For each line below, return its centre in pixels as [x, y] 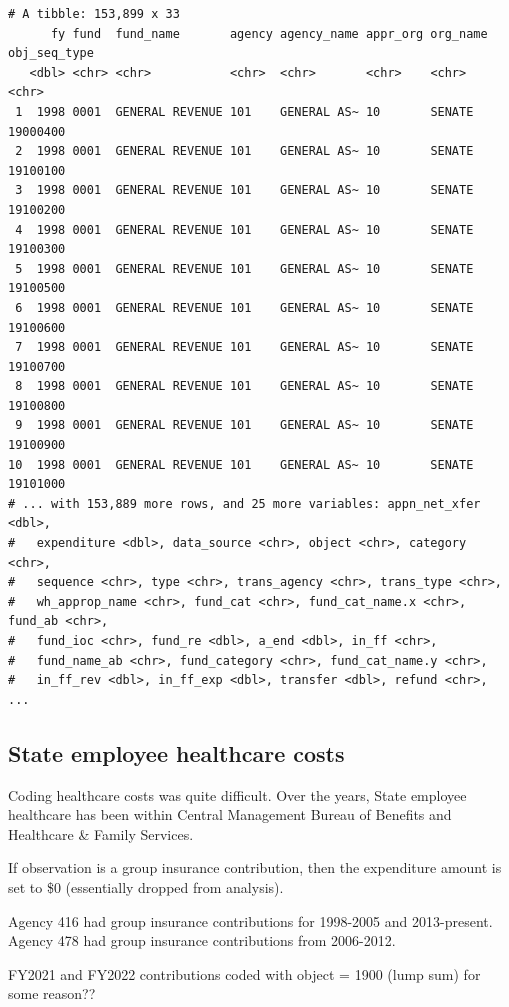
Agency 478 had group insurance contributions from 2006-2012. [202, 940]
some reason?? [52, 993]
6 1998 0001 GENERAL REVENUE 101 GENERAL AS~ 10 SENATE [244, 307]
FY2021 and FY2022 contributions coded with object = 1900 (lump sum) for [244, 973]
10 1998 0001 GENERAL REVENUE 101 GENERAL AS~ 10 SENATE [241, 464]
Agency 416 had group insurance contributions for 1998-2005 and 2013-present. [250, 920]
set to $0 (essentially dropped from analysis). [146, 886]
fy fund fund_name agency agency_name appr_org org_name [269, 33]
